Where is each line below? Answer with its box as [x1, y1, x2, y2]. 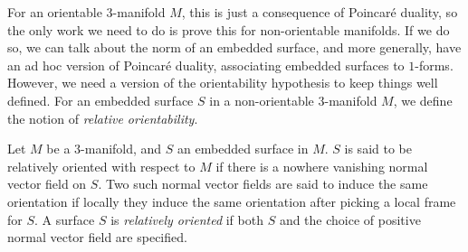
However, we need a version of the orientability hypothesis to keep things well [7, 73, 438, 92]
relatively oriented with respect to [7, 156, 196, 175]
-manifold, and [81, 139, 162, 158]
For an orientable [7, 3, 102, 21]
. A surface [34, 210, 95, 229]
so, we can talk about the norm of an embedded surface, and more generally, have [7, 38, 462, 57]
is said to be [344, 139, 412, 158]
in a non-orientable [209, 90, 314, 109]
